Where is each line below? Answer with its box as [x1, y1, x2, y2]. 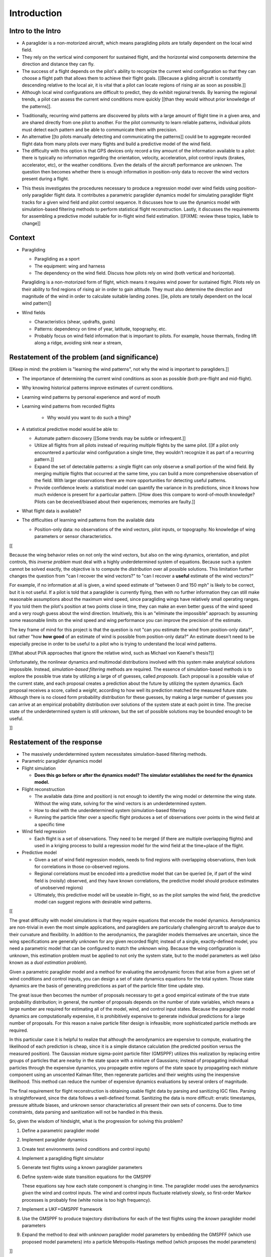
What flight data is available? [22, 508, 81, 514]
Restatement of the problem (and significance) [9, 353, 159, 362]
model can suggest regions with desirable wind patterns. [34, 899, 152, 905]
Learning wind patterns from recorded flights [22, 403, 115, 409]
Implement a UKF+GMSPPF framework [22, 1206, 102, 1212]
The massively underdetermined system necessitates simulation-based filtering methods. [22, 751, 207, 757]
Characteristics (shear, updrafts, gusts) [34, 319, 115, 325]
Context [9, 233, 35, 242]
